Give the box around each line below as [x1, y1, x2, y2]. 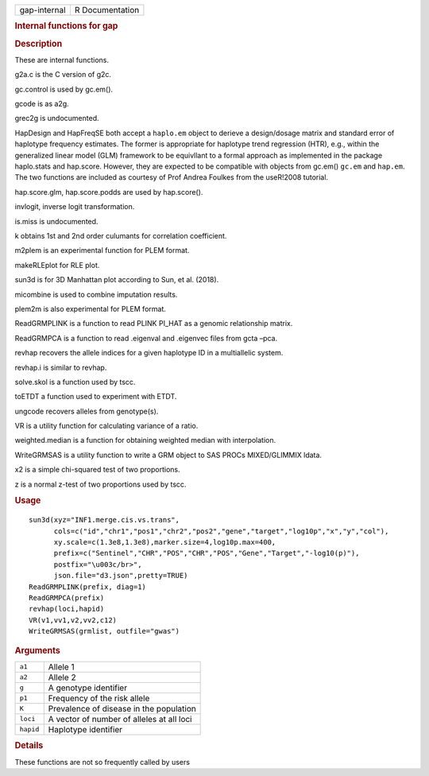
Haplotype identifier [48, 724, 123, 735]
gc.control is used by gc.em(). [14, 84, 114, 94]
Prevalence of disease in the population [48, 703, 196, 714]
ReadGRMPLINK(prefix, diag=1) [29, 582, 147, 592]
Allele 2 [48, 672, 76, 683]
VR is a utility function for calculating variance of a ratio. [14, 421, 199, 431]
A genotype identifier [48, 682, 127, 693]
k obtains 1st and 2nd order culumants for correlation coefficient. [14, 231, 227, 240]
